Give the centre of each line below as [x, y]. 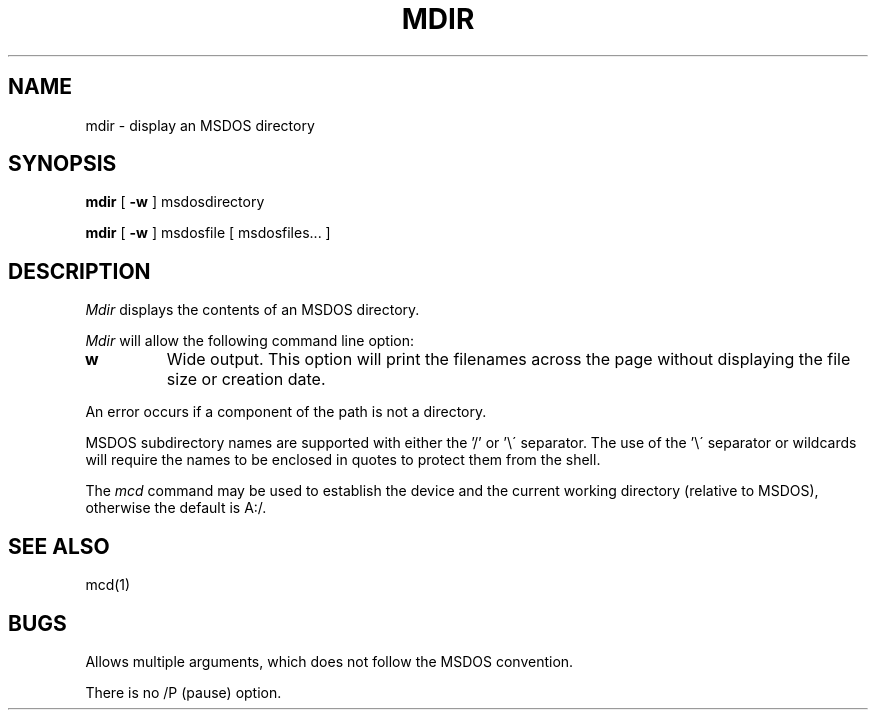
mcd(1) [108, 585]
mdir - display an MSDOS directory [200, 125]
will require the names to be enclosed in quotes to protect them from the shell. [343, 460]
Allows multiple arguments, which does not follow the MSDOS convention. [329, 661]
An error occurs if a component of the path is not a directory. [286, 412]
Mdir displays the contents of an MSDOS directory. [252, 310]
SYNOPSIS [62, 164]
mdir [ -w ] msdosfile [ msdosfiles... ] [208, 233]
